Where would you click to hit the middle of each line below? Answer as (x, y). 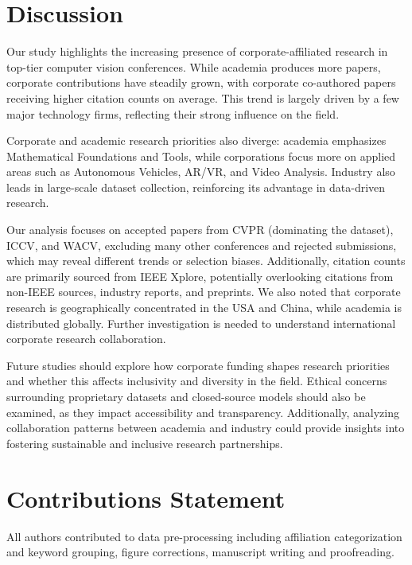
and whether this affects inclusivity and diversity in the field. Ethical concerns (197, 381)
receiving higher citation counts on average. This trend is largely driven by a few (203, 97)
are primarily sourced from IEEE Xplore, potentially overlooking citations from (200, 276)
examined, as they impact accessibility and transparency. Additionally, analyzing (203, 412)
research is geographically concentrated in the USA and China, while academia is (204, 308)
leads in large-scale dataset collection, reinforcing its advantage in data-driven (196, 187)
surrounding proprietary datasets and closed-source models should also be (186, 396)
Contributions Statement (146, 498)
